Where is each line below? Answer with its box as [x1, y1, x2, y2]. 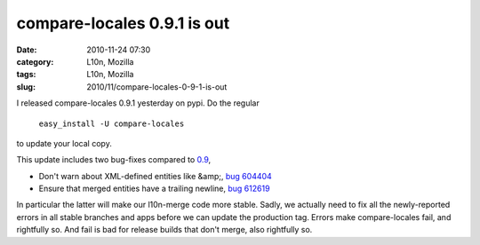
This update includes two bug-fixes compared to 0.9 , [16, 154, 212, 165]
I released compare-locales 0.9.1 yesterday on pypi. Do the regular [16, 98, 260, 108]
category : [16, 56, 54, 67]
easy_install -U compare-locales [38, 118, 185, 129]
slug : [16, 81, 36, 92]
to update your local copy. [16, 138, 113, 148]
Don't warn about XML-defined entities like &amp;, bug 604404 [38, 170, 273, 181]
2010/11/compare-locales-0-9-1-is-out [86, 81, 228, 92]
